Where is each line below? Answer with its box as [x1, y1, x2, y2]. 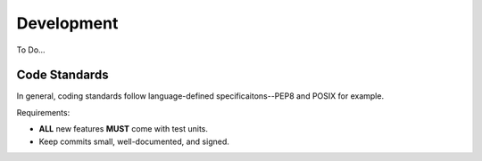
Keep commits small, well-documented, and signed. [38, 136, 229, 147]
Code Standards [16, 68, 109, 83]
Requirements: [16, 107, 71, 117]
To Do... [16, 44, 46, 55]
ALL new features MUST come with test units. [38, 124, 209, 134]
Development [16, 13, 119, 33]
